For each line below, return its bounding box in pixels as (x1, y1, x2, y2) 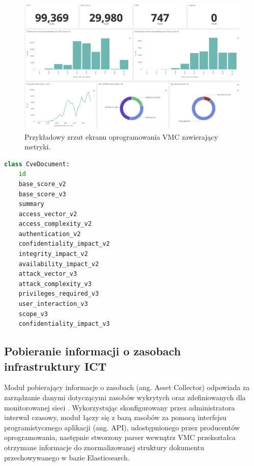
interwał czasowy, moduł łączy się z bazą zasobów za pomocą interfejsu (4, 412, 227, 423)
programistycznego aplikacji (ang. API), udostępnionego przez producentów (4, 422, 240, 432)
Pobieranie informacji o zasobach (4, 343, 181, 359)
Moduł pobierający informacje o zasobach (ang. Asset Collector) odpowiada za (4, 382, 250, 393)
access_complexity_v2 (18, 220, 92, 228)
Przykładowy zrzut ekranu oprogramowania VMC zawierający (24, 131, 218, 142)
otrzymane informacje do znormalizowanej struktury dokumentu (4, 442, 205, 452)
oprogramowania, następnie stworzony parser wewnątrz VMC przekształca (4, 432, 236, 443)
